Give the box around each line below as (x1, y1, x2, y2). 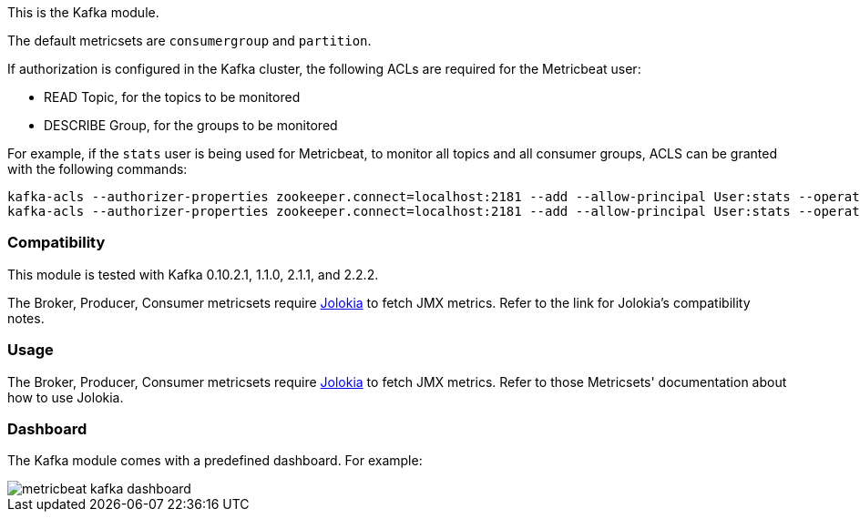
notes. (7, 310, 45, 326)
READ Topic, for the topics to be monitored (44, 89, 301, 105)
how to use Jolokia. (7, 389, 124, 405)
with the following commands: (7, 161, 188, 177)
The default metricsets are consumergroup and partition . (7, 33, 372, 48)
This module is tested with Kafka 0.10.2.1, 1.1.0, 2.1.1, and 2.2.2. (7, 266, 379, 282)
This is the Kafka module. (7, 5, 159, 20)
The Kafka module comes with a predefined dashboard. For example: (7, 453, 423, 469)
